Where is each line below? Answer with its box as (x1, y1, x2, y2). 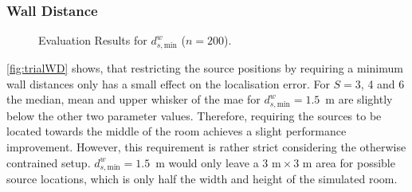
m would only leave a (155, 154, 259, 170)
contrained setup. (6, 154, 91, 170)
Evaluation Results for (38, 32, 147, 49)
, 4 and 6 (360, 75, 405, 92)
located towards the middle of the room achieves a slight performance (6, 123, 347, 139)
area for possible (316, 154, 395, 170)
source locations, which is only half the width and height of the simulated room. (6, 170, 398, 187)
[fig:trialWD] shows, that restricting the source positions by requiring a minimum (6, 59, 403, 76)
